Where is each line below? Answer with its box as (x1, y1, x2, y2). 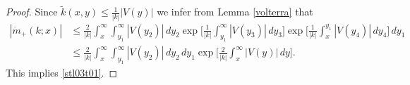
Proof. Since (6, 4, 58, 19)
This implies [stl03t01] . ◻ (6, 65, 118, 80)
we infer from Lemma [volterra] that (157, 4, 313, 19)
